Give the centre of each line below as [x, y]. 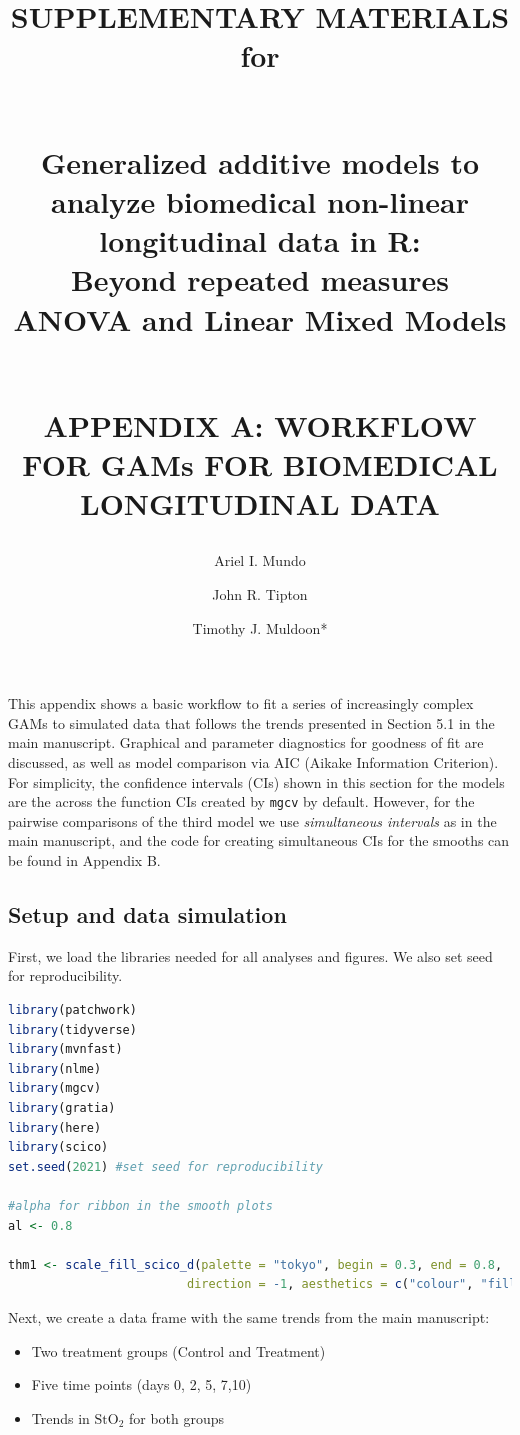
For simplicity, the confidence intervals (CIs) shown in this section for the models [256, 781]
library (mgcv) [55, 1088]
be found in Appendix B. [84, 860]
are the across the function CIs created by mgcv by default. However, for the [241, 801]
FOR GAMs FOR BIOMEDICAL [260, 464]
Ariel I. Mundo [260, 560]
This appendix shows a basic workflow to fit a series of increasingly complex [241, 703]
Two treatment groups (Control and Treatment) [178, 1350]
